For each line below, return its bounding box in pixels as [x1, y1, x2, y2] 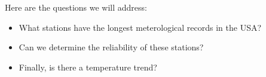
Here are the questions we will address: [5, 1, 147, 13]
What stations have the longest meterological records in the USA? [19, 21, 262, 33]
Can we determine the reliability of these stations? [19, 41, 204, 53]
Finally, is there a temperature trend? [19, 60, 157, 73]
